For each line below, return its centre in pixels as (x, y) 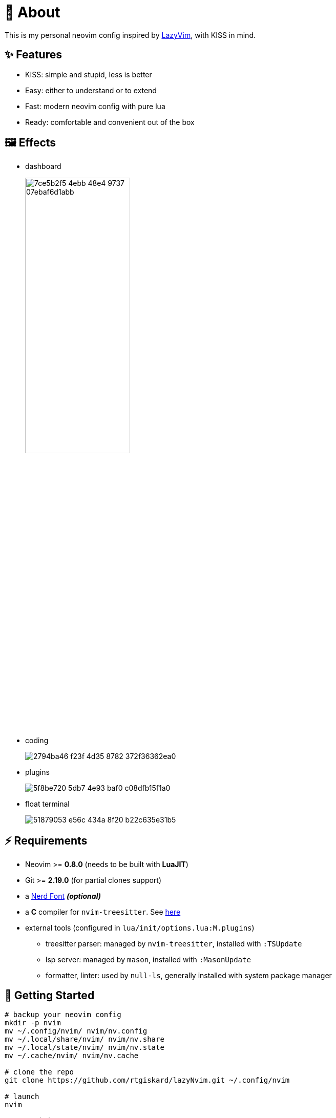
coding (37, 741)
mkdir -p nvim (33, 1023)
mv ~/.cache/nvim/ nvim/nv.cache (72, 1056)
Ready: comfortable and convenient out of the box (110, 122)
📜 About (33, 12)
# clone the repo (39, 1072)
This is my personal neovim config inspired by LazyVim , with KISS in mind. (130, 35)
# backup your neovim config (63, 1015)
